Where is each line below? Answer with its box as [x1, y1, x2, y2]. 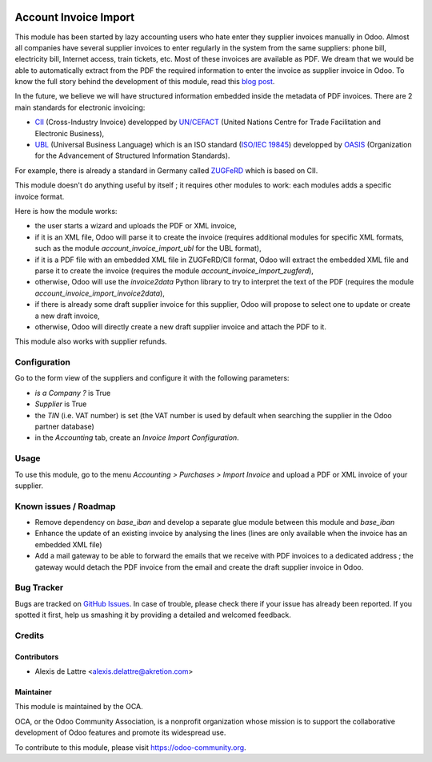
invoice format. [14, 192, 65, 201]
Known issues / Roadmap [14, 501, 116, 512]
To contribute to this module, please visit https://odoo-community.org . [14, 742, 247, 752]
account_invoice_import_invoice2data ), [34, 288, 166, 298]
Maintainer [14, 687, 52, 697]
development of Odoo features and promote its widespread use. [14, 728, 226, 737]
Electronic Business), [34, 128, 105, 138]
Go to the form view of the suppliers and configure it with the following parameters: [14, 373, 290, 383]
